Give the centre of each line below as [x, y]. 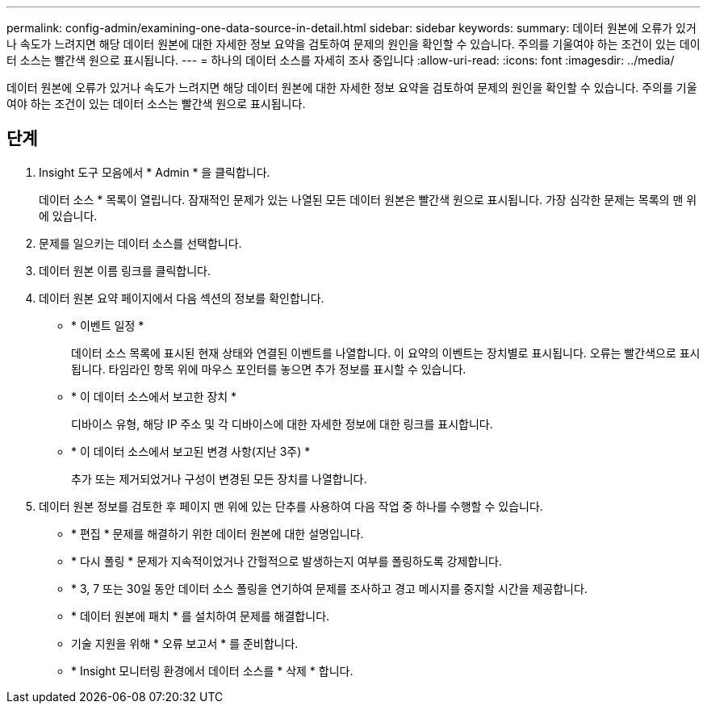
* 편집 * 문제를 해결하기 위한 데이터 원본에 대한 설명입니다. [218, 533]
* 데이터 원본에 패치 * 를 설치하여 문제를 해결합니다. [201, 616]
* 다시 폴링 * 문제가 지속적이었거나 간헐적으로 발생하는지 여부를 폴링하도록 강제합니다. [287, 561]
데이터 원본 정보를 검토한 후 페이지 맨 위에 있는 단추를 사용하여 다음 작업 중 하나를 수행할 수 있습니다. [291, 506]
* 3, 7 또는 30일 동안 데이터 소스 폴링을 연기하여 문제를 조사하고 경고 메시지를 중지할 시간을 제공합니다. [329, 588]
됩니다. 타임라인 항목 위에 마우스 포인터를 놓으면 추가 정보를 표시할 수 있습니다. [269, 369]
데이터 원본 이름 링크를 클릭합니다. [125, 270]
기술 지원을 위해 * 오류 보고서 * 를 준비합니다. [185, 643]
